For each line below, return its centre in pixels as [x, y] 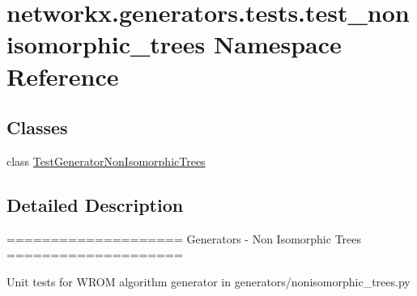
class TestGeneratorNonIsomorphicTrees [106, 161]
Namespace [278, 44]
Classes [37, 127]
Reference [63, 76]
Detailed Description [95, 204]
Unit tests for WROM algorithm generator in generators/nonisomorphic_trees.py [208, 281]
